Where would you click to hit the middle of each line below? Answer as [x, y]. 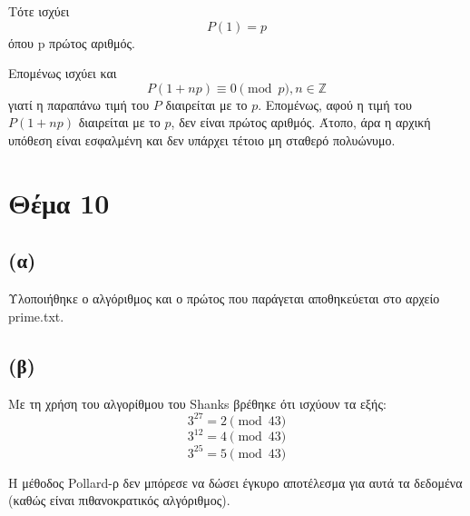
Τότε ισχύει [39, 11]
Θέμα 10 [59, 202]
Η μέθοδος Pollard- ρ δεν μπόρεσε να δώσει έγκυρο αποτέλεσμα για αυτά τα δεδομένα [235, 482]
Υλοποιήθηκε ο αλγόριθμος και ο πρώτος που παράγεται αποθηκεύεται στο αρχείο [224, 298]
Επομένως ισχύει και [63, 73]
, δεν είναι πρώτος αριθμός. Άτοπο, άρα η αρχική [301, 122]
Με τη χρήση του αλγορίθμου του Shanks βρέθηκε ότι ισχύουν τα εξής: [197, 403]
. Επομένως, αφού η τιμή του [335, 104]
